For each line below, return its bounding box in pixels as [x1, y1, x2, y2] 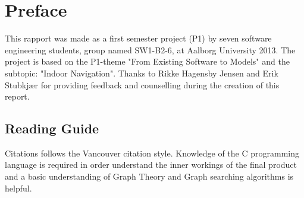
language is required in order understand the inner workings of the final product [5, 158, 297, 171]
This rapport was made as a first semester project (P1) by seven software [5, 32, 272, 44]
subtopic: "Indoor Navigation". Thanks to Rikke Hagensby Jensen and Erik [5, 66, 278, 79]
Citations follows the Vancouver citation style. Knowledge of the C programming [5, 146, 300, 159]
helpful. [5, 181, 32, 194]
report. [5, 90, 30, 103]
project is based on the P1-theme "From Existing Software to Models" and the [5, 55, 290, 68]
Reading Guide [5, 119, 99, 138]
